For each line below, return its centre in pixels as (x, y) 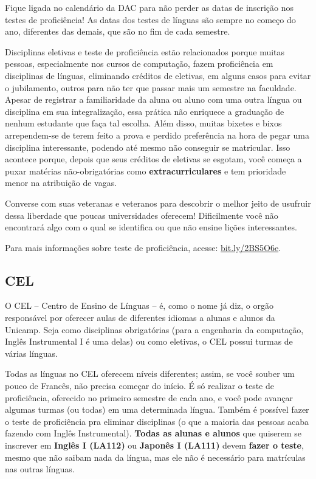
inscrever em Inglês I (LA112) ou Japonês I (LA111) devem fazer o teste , (154, 445)
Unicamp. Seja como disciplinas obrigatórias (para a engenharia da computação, (154, 329)
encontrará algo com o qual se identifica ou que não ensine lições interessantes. (151, 227)
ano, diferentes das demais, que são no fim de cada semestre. (118, 31)
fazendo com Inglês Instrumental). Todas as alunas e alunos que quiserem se (153, 433)
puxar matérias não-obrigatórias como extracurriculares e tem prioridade (146, 171)
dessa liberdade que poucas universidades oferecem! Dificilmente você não (142, 215)
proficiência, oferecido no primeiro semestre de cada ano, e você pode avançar (149, 397)
